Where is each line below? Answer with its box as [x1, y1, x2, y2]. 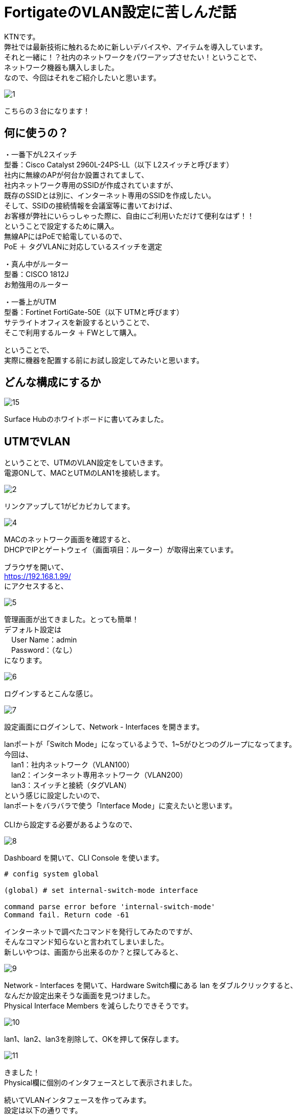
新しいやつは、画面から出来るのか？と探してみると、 [4, 948, 183, 957]
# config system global [4, 870, 99, 878]
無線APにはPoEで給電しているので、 [4, 231, 127, 241]
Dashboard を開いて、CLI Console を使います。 [4, 853, 164, 863]
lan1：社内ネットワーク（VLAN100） [11, 760, 134, 769]
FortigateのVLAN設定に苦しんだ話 [4, 4, 237, 21]
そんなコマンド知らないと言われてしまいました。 [4, 937, 168, 947]
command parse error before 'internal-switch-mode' [4, 903, 216, 911]
